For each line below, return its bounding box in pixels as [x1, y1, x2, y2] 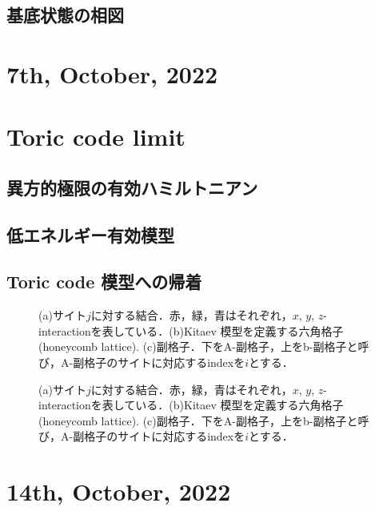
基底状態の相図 [6, 2, 124, 27]
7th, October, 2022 [6, 57, 218, 90]
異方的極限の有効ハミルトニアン [6, 175, 258, 199]
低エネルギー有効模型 [6, 222, 174, 247]
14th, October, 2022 [6, 475, 231, 508]
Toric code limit [6, 120, 186, 153]
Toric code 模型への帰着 [6, 269, 202, 294]
